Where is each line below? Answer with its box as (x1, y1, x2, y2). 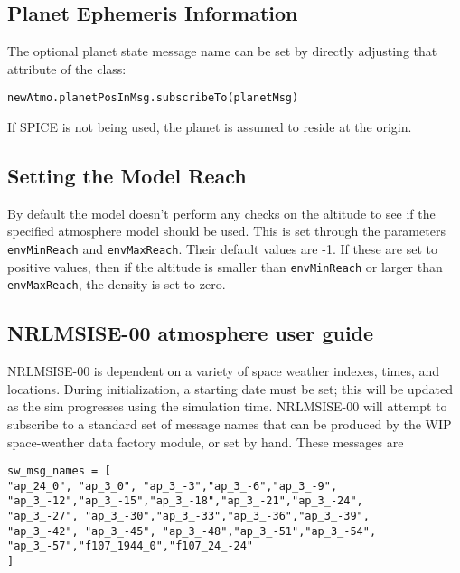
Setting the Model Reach (7, 162, 247, 190)
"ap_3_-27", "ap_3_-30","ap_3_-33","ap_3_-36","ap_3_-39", (7, 510, 370, 523)
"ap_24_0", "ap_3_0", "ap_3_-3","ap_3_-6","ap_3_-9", (7, 479, 338, 493)
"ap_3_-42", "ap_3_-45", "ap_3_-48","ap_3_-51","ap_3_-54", (7, 524, 377, 538)
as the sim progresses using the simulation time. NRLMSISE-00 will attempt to (7, 397, 447, 416)
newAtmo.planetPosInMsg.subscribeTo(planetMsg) (7, 91, 299, 105)
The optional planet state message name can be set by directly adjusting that (7, 42, 437, 61)
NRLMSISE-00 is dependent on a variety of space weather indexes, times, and (7, 362, 440, 380)
